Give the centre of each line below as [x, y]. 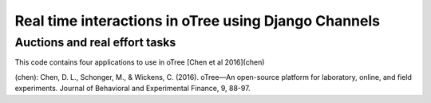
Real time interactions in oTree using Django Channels [198, 21]
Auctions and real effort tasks [95, 42]
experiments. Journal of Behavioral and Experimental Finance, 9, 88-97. [132, 89]
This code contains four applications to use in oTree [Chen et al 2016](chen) [140, 62]
